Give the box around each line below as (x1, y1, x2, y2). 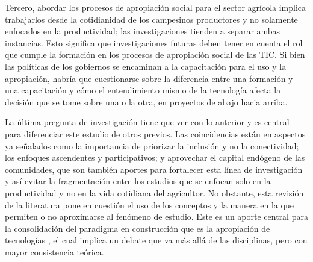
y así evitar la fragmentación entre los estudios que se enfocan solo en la (5, 175, 271, 187)
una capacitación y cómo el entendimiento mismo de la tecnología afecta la (5, 84, 281, 96)
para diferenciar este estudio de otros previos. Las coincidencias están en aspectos (5, 127, 306, 140)
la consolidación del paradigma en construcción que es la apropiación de (5, 222, 270, 234)
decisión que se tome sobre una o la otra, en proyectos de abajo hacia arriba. (5, 95, 288, 108)
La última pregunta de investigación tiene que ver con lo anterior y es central (5, 116, 290, 128)
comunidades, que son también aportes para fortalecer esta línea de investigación (5, 163, 303, 175)
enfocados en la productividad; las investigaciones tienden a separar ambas (5, 25, 280, 37)
